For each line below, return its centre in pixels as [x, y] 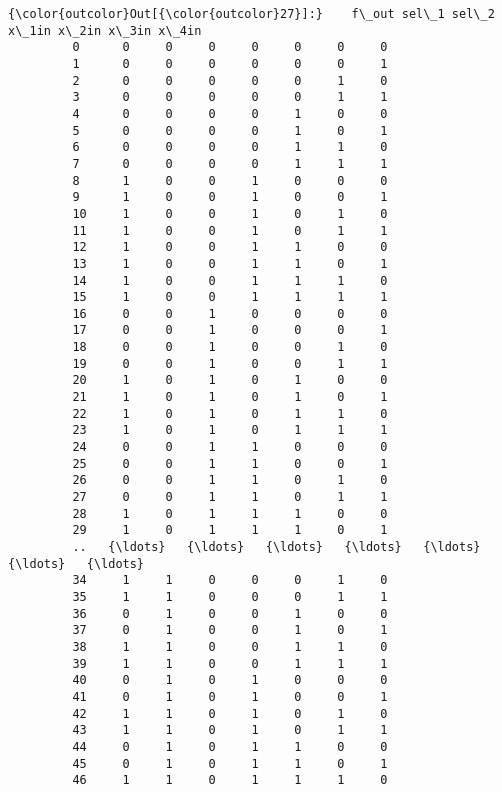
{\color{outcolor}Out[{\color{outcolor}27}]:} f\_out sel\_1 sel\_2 [251, 14]
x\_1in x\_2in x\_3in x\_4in [105, 30]
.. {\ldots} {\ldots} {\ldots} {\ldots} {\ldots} [276, 547]
